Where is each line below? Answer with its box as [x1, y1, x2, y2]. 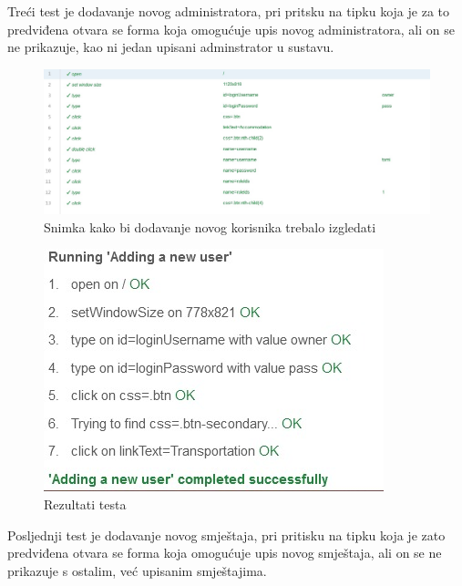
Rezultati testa [44, 494, 127, 513]
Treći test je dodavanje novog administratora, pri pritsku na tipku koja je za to [7, 2, 450, 20]
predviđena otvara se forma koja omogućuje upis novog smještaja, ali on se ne [7, 543, 442, 562]
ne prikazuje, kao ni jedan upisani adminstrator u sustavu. [7, 37, 334, 57]
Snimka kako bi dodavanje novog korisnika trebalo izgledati [44, 217, 376, 236]
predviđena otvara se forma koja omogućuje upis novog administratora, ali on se [7, 19, 455, 38]
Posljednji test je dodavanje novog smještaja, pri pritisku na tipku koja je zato [7, 525, 446, 544]
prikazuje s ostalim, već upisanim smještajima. [7, 560, 267, 580]
